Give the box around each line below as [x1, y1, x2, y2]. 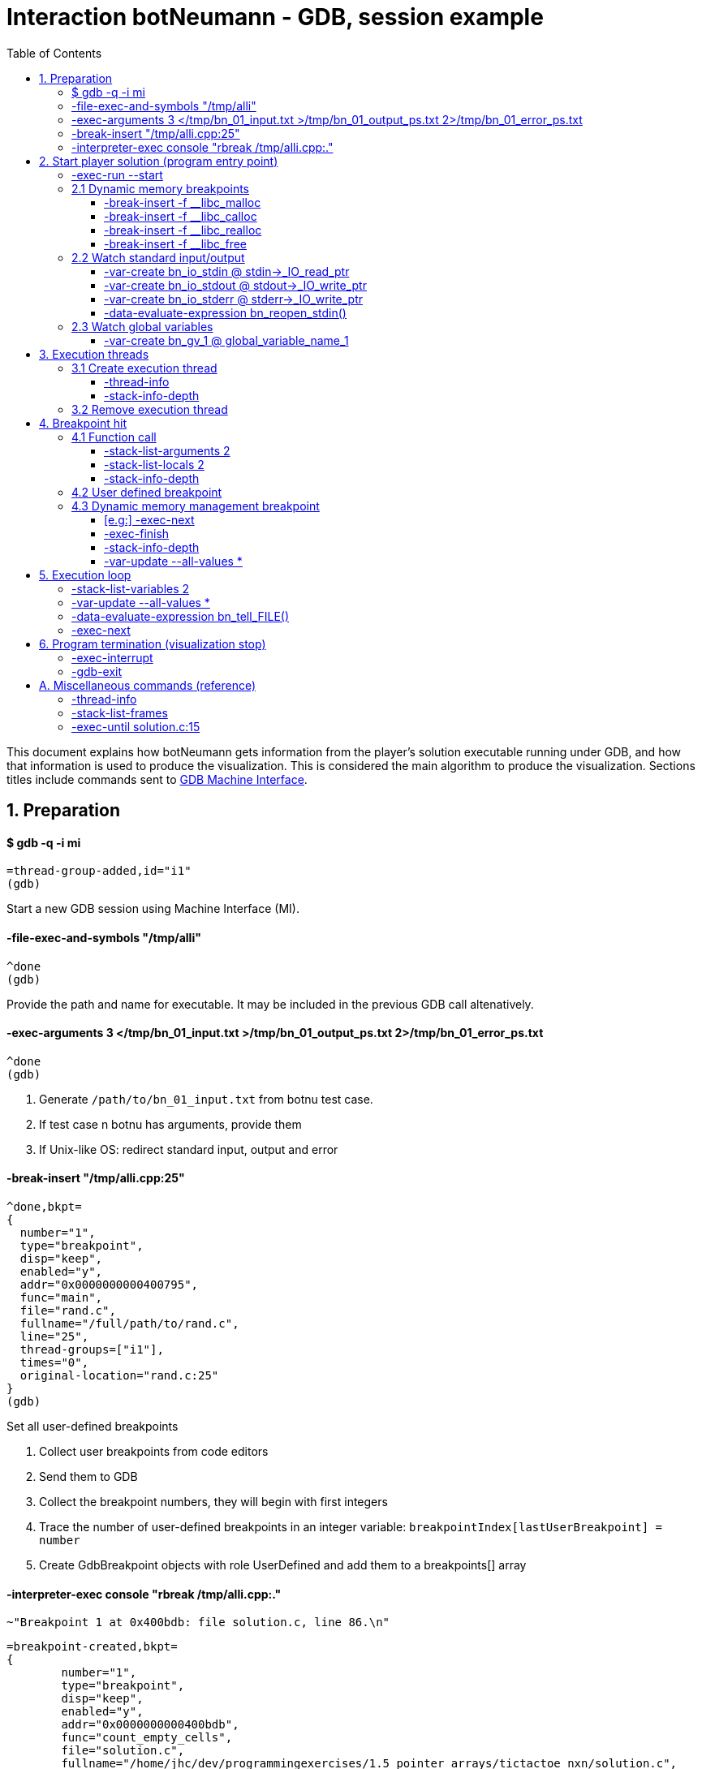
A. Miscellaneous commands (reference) [39, 678, 256, 692]
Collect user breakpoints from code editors [39, 1444, 269, 1459]
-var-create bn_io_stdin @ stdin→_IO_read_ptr [104, 264, 350, 278]
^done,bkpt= [6, 1200, 82, 1214]
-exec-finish [104, 526, 170, 540]
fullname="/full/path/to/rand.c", [19, 1317, 239, 1331]
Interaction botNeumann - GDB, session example [6, 3, 544, 31]
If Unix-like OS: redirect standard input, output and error [39, 1142, 338, 1156]
